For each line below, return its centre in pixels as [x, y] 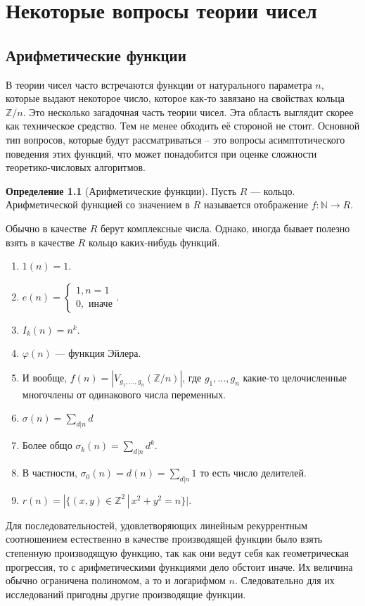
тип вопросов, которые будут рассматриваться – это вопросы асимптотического [175, 139]
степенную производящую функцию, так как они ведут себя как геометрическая [177, 553]
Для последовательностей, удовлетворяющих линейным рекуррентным [157, 525]
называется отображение [256, 204]
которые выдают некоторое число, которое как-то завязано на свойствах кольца [175, 98]
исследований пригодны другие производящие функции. [126, 594]
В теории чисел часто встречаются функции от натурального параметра [159, 84]
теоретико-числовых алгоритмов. [76, 167]
